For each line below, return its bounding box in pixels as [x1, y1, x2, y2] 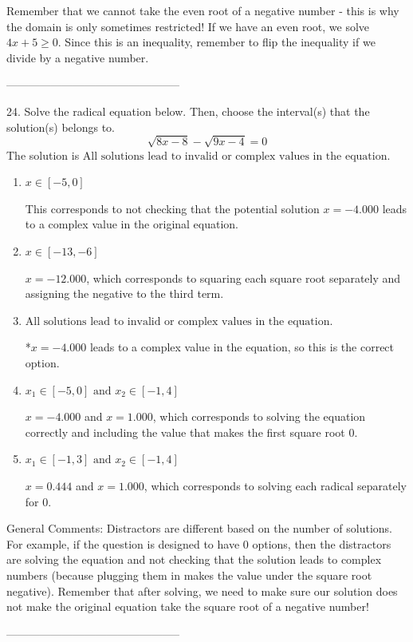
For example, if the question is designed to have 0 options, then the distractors [6, 535, 391, 552]
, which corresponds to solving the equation [152, 408, 366, 425]
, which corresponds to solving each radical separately [144, 478, 407, 494]
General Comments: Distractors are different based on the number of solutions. [6, 520, 392, 537]
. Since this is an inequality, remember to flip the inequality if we [57, 34, 376, 50]
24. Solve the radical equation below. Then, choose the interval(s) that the [6, 102, 370, 119]
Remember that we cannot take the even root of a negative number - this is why [6, 2, 399, 18]
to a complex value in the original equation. [25, 216, 239, 232]
